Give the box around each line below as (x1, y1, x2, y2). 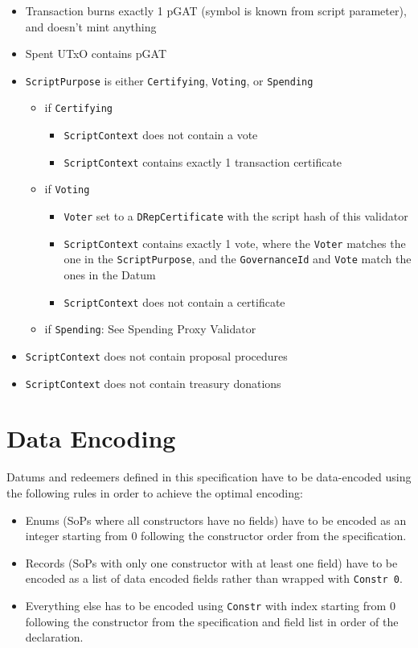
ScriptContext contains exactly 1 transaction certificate (64, 153, 342, 170)
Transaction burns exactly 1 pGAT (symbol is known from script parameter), (25, 2, 407, 19)
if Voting (44, 180, 90, 197)
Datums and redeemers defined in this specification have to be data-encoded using (6, 468, 412, 485)
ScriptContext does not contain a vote (64, 126, 258, 143)
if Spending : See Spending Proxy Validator (44, 320, 256, 337)
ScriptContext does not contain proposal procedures (25, 347, 288, 364)
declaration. (25, 629, 84, 646)
